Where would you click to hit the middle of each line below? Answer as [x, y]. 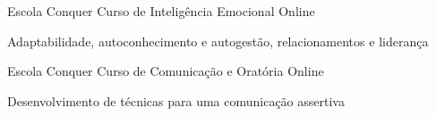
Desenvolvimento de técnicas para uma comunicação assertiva [176, 100]
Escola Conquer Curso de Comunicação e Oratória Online [166, 71]
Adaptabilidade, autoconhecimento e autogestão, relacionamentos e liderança [218, 41]
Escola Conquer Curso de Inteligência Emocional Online [161, 11]
